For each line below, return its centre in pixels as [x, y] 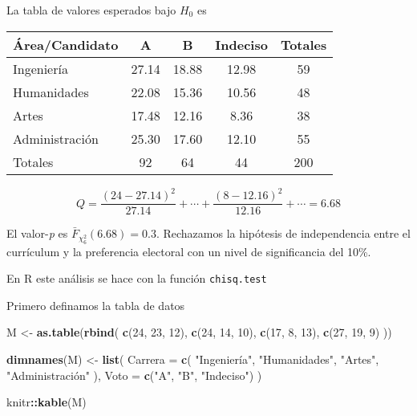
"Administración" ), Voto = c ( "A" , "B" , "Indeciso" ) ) [134, 375]
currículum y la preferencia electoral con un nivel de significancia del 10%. [189, 251]
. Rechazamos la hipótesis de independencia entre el [283, 233]
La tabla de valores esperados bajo [91, 10]
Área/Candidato [66, 44]
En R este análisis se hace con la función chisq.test [137, 278]
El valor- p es [37, 233]
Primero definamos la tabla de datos [96, 305]
